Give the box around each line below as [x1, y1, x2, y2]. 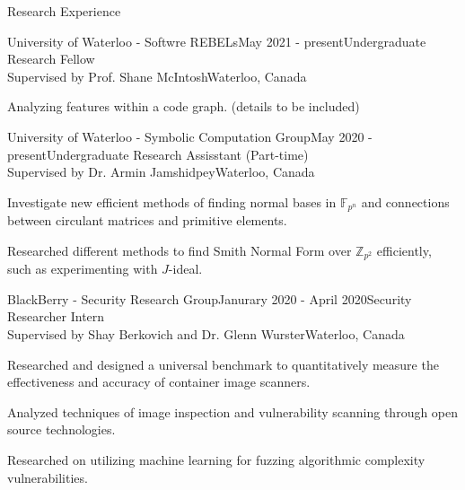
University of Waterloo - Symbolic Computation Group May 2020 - [7, 127, 373, 145]
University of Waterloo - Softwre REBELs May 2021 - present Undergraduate [7, 31, 426, 50]
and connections [361, 192, 450, 211]
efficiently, [376, 241, 432, 259]
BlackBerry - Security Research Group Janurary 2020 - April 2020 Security [7, 289, 412, 308]
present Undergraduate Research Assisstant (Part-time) [7, 144, 309, 163]
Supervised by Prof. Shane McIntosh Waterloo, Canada [7, 66, 307, 85]
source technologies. [7, 420, 116, 439]
